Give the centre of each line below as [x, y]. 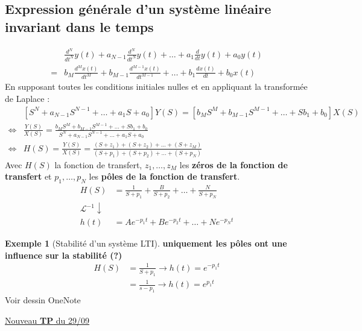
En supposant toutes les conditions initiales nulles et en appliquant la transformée [156, 87]
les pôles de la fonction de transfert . [164, 176]
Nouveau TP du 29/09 [47, 320]
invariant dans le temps [79, 26]
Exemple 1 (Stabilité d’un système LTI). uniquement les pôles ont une [146, 243]
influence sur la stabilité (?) [64, 255]
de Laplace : [27, 99]
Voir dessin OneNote [43, 299]
